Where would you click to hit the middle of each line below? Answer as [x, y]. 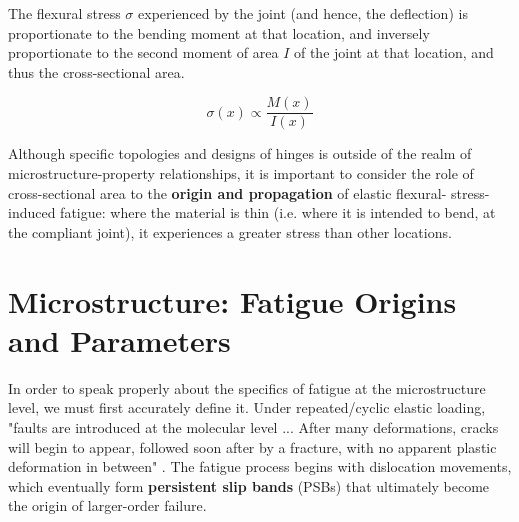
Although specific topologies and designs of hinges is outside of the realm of [240, 153]
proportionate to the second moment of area [143, 52]
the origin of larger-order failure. [107, 505]
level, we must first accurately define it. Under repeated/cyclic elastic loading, [247, 407]
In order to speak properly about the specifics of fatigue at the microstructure [247, 387]
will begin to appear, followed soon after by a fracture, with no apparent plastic [252, 446]
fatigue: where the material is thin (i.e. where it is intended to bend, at [278, 212]
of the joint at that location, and [393, 52]
